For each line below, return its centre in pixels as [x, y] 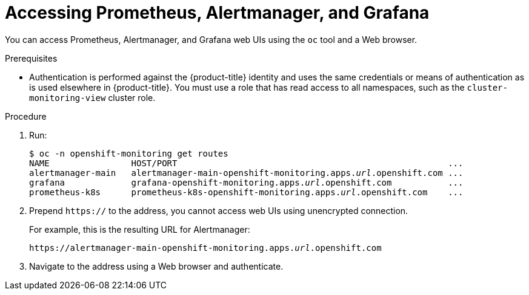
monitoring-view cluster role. [92, 97]
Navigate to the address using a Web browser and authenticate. [156, 266]
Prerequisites [31, 58]
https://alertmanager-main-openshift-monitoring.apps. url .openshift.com [205, 248]
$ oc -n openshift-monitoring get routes [129, 153]
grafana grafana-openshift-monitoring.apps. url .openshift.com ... [246, 182]
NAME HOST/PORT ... [246, 163]
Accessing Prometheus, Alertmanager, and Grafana [217, 13]
